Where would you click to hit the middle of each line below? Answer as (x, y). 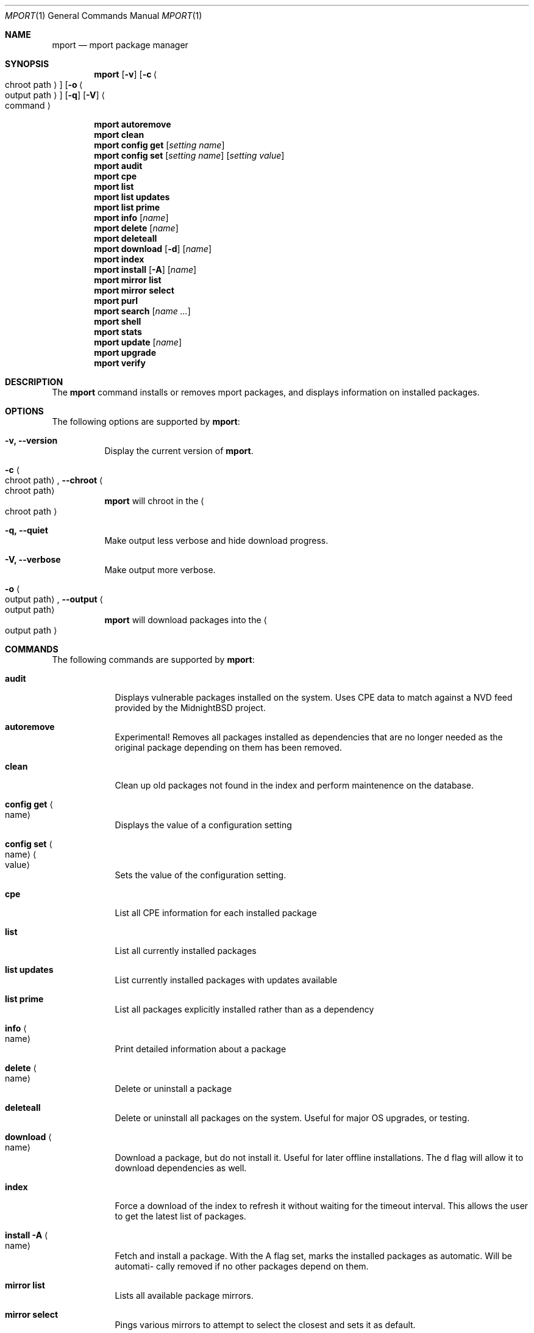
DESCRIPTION (34, 382)
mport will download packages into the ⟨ (186, 620)
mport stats (118, 332)
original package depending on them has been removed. (228, 747)
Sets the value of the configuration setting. (201, 875)
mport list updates (132, 197)
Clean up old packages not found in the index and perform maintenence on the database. (294, 785)
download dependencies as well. (181, 1168)
